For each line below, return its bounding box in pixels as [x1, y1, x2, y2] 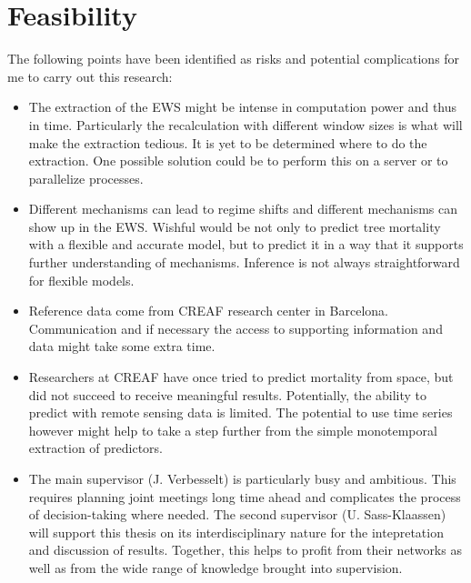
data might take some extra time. [28, 337, 215, 356]
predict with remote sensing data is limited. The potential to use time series [28, 403, 453, 422]
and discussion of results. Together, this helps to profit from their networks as [28, 540, 462, 559]
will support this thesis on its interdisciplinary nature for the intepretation [28, 522, 444, 541]
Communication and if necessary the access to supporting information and [28, 318, 443, 337]
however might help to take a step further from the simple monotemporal [28, 420, 437, 439]
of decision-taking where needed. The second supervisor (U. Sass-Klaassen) [28, 505, 446, 524]
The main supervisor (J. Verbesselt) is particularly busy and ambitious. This [28, 469, 456, 488]
